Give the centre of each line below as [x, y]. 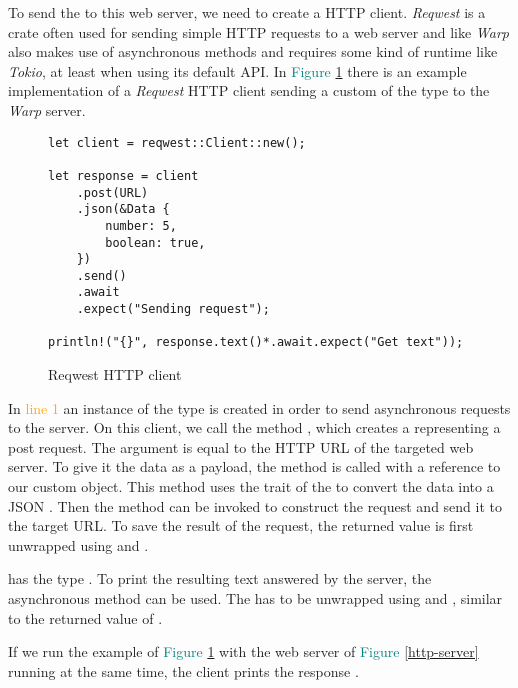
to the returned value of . [85, 617]
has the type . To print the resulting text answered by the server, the [220, 578]
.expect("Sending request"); [173, 309]
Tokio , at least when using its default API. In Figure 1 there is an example [237, 70]
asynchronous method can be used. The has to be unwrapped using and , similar [255, 598]
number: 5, [141, 225]
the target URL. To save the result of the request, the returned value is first [241, 525]
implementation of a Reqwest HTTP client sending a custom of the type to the [249, 90]
